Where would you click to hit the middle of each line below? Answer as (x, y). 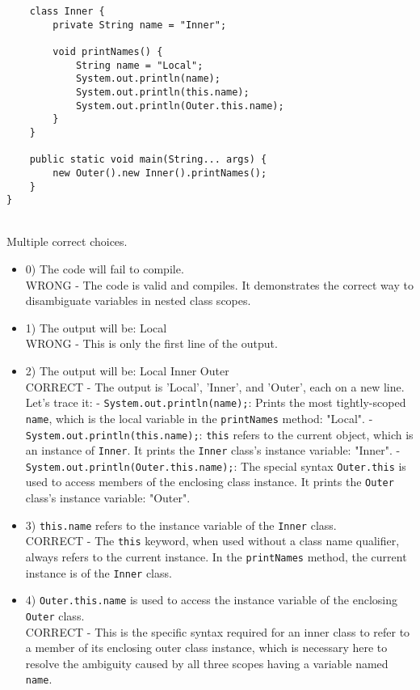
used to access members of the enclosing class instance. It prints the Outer (210, 482)
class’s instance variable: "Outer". (108, 498)
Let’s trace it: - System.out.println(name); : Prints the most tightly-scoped (216, 402)
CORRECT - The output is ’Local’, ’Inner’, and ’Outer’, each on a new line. (215, 386)
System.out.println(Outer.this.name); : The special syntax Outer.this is (216, 466)
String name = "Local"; (139, 65)
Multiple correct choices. (67, 241)
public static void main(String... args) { (148, 160)
